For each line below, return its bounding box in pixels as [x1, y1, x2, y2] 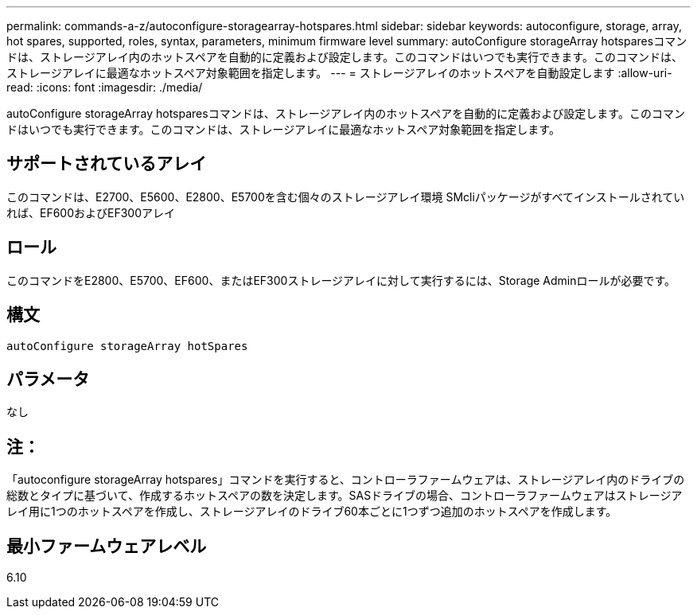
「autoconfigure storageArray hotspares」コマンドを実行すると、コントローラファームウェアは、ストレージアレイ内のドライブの [6, 473, 685, 487]
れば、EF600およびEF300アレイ [6, 205, 176, 220]
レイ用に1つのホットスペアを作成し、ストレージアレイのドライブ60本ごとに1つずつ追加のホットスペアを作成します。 [6, 504, 617, 519]
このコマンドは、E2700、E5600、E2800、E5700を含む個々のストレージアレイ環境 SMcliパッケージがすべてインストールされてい [6, 189, 685, 204]
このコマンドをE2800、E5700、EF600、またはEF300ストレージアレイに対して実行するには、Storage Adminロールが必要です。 [6, 273, 676, 287]
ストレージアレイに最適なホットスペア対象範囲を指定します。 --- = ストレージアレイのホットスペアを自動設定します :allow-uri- [6, 66, 672, 80]
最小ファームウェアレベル [6, 535, 207, 556]
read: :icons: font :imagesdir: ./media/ [6, 80, 203, 94]
